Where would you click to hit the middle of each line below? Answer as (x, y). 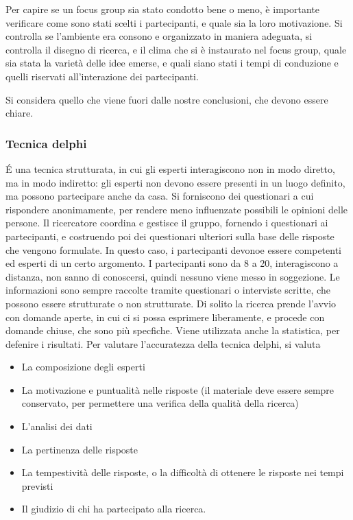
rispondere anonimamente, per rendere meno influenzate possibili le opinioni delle (177, 209)
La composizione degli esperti (83, 367)
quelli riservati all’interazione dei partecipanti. (102, 76)
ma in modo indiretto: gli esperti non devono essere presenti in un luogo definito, (175, 182)
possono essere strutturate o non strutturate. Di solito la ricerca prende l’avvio (171, 303)
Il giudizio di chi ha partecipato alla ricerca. (114, 509)
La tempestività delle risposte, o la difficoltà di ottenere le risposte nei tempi (183, 472)
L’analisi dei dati (57, 426)
